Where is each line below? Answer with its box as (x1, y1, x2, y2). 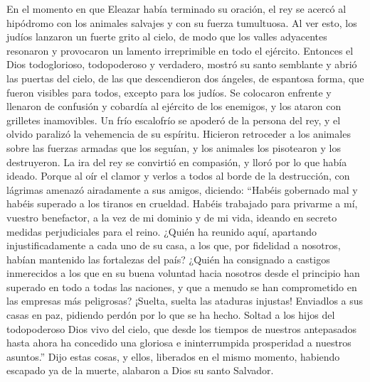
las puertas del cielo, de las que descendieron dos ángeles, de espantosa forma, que (6, 70, 364, 85)
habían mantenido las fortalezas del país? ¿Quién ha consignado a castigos (6, 251, 330, 266)
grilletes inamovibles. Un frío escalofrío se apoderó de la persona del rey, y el (6, 112, 341, 127)
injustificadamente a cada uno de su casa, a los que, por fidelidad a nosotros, (6, 238, 341, 253)
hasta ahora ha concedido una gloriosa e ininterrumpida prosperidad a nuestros (6, 335, 351, 350)
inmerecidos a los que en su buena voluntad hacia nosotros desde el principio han (6, 266, 360, 280)
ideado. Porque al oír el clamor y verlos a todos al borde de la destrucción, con (6, 168, 350, 183)
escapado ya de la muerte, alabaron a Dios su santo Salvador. (6, 363, 274, 378)
